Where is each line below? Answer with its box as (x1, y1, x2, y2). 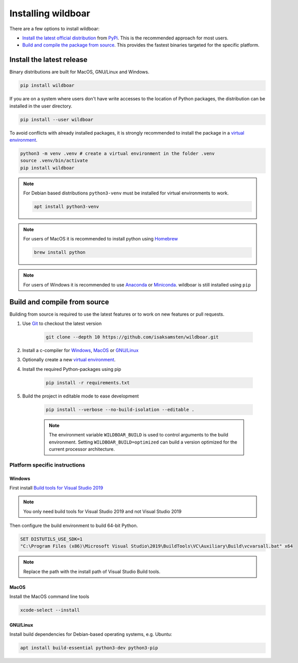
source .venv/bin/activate (20, 158, 88, 164)
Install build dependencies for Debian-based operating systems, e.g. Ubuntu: (9, 631, 173, 637)
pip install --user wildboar (20, 117, 94, 122)
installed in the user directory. (9, 103, 73, 109)
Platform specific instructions (9, 461, 86, 468)
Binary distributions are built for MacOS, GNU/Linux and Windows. (9, 69, 150, 75)
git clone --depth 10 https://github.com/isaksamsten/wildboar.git (46, 334, 219, 340)
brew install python (34, 250, 86, 255)
